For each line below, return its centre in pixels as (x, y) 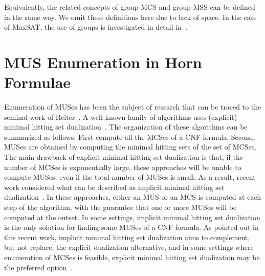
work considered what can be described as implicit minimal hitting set (114, 187)
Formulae (38, 82)
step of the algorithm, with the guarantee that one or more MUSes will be (120, 207)
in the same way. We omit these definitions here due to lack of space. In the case (130, 17)
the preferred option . (38, 267)
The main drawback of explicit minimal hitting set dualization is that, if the (124, 157)
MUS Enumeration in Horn (103, 62)
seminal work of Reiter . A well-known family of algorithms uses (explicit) (121, 116)
